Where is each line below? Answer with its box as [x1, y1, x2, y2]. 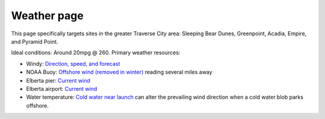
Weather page [11, 9, 84, 22]
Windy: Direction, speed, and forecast [26, 60, 120, 67]
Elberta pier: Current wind [26, 77, 90, 84]
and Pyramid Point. [11, 38, 58, 45]
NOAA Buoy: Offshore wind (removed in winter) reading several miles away [26, 69, 213, 76]
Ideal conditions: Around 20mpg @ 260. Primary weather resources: [11, 49, 181, 56]
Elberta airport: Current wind [26, 85, 97, 92]
